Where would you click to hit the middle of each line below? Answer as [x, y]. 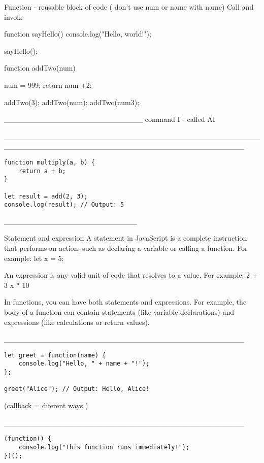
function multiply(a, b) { [49, 162]
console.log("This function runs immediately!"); [104, 447]
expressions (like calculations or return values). [77, 322]
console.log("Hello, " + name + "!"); [84, 364]
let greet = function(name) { [55, 355]
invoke [14, 16]
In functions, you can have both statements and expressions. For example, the [125, 302]
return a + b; [42, 171]
